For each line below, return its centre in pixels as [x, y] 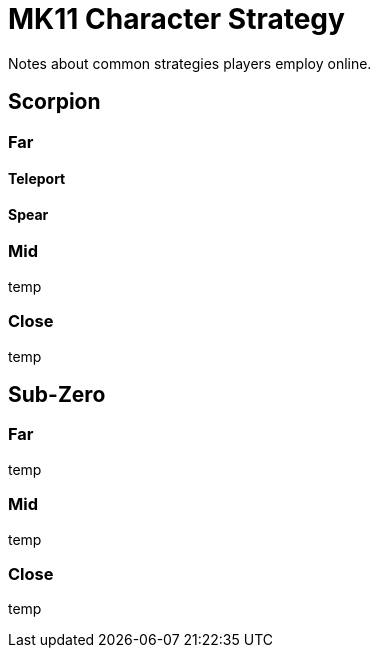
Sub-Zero [57, 394]
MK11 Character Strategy [176, 19]
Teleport [37, 179]
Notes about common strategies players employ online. [190, 63]
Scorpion [54, 102]
